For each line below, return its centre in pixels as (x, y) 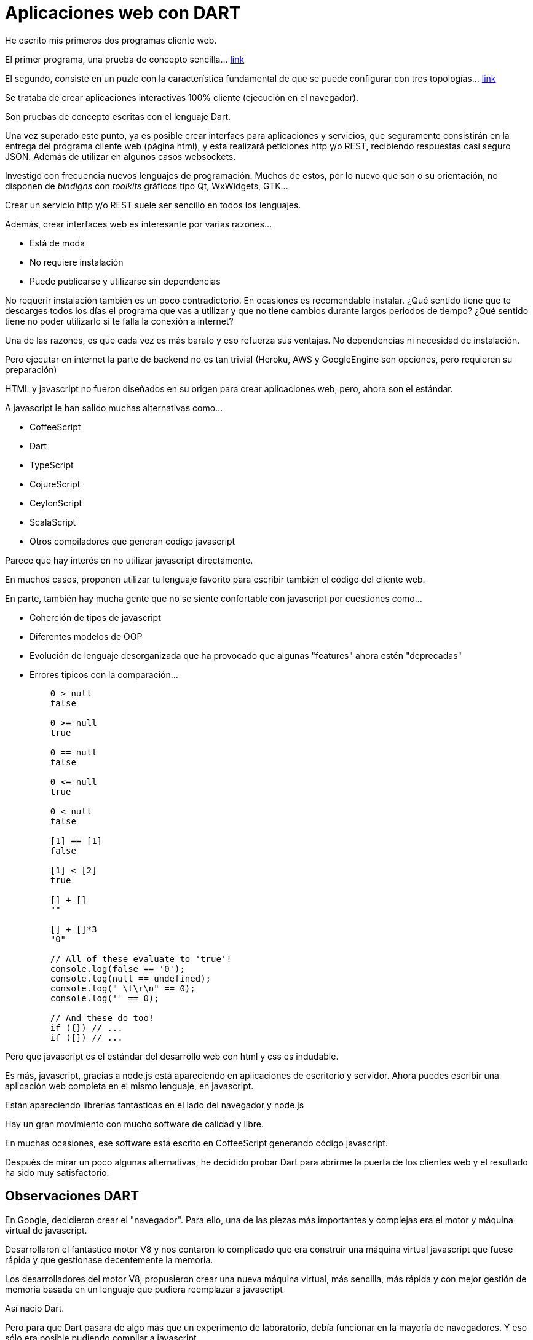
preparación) (31, 369)
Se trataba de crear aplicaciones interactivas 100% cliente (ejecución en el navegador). (182, 97)
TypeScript (52, 465)
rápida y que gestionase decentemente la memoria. (109, 1259)
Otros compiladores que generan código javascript (132, 541)
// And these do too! (102, 1018)
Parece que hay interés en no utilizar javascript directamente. (129, 560)
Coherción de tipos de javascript (95, 617)
